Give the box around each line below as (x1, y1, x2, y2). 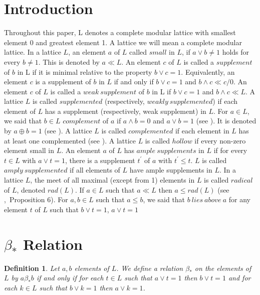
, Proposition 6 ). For (4, 194, 68, 205)
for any (228, 194, 251, 205)
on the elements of (194, 262, 251, 273)
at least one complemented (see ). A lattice (4, 135, 136, 145)
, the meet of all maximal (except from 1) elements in (30, 175, 195, 185)
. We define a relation (116, 262, 183, 273)
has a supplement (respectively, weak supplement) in (45, 105, 206, 116)
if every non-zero (194, 135, 246, 145)
